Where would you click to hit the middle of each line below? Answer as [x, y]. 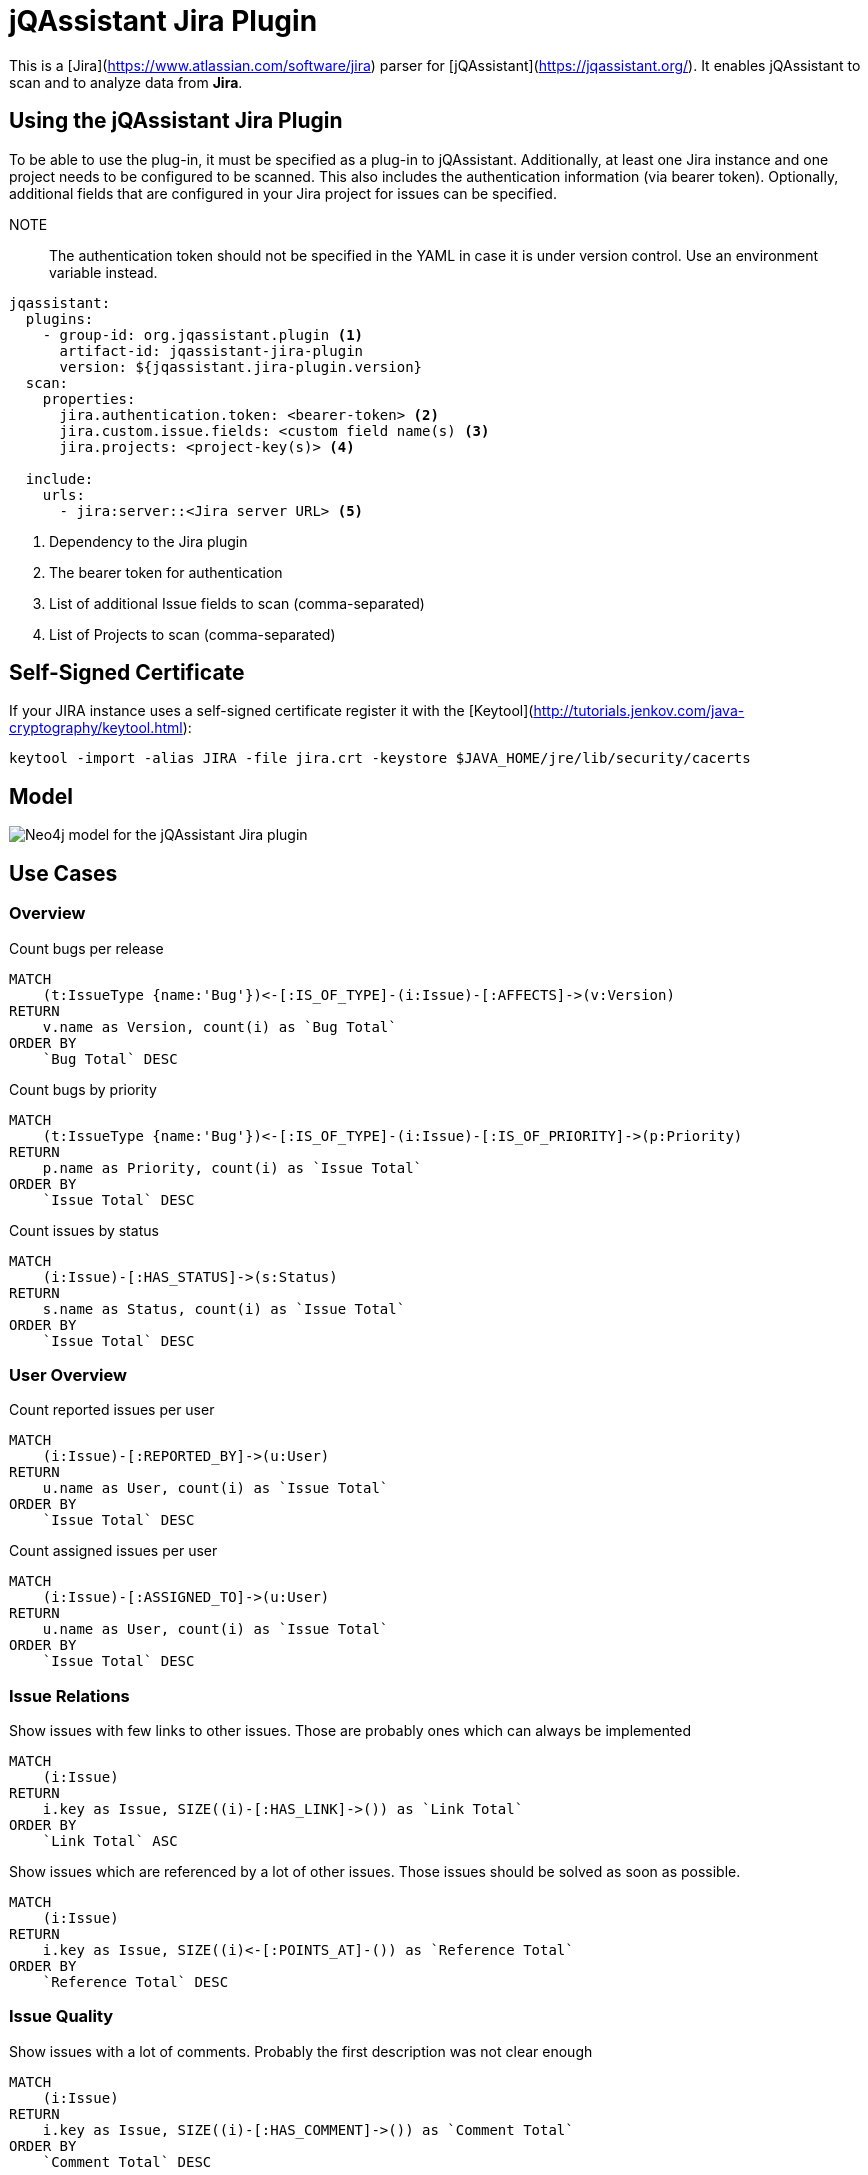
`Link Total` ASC [110, 1841]
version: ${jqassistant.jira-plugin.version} [241, 366]
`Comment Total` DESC [127, 2161]
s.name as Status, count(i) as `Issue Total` [224, 1308]
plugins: [59, 318]
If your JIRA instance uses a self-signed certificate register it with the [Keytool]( [271, 711]
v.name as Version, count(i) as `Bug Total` [219, 1026]
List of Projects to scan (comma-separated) [192, 634]
